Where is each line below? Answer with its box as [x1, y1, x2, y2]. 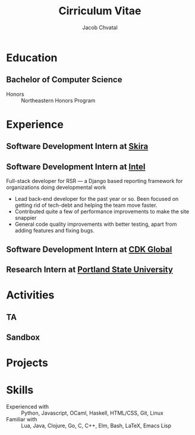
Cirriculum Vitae [58, 4, 141, 18]
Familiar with [6, 416, 37, 423]
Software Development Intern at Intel [6, 161, 146, 172]
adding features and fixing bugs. [14, 227, 95, 234]
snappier [14, 215, 37, 222]
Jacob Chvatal [82, 24, 118, 31]
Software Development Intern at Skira [6, 141, 149, 151]
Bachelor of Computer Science [6, 74, 122, 85]
